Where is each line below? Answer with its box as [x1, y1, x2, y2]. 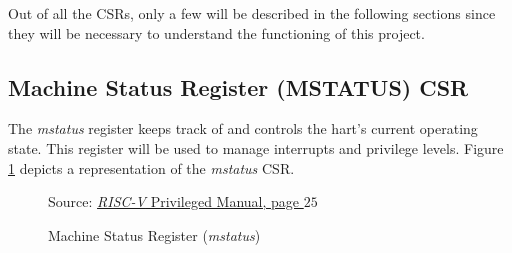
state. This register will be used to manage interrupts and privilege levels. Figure [8, 137, 504, 158]
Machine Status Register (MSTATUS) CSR [8, 71, 469, 102]
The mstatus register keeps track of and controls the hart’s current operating [8, 118, 478, 139]
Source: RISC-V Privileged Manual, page [48, 191, 300, 212]
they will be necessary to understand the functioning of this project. [8, 22, 425, 43]
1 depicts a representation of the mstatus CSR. [8, 157, 295, 178]
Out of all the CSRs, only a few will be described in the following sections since [8, 3, 496, 23]
